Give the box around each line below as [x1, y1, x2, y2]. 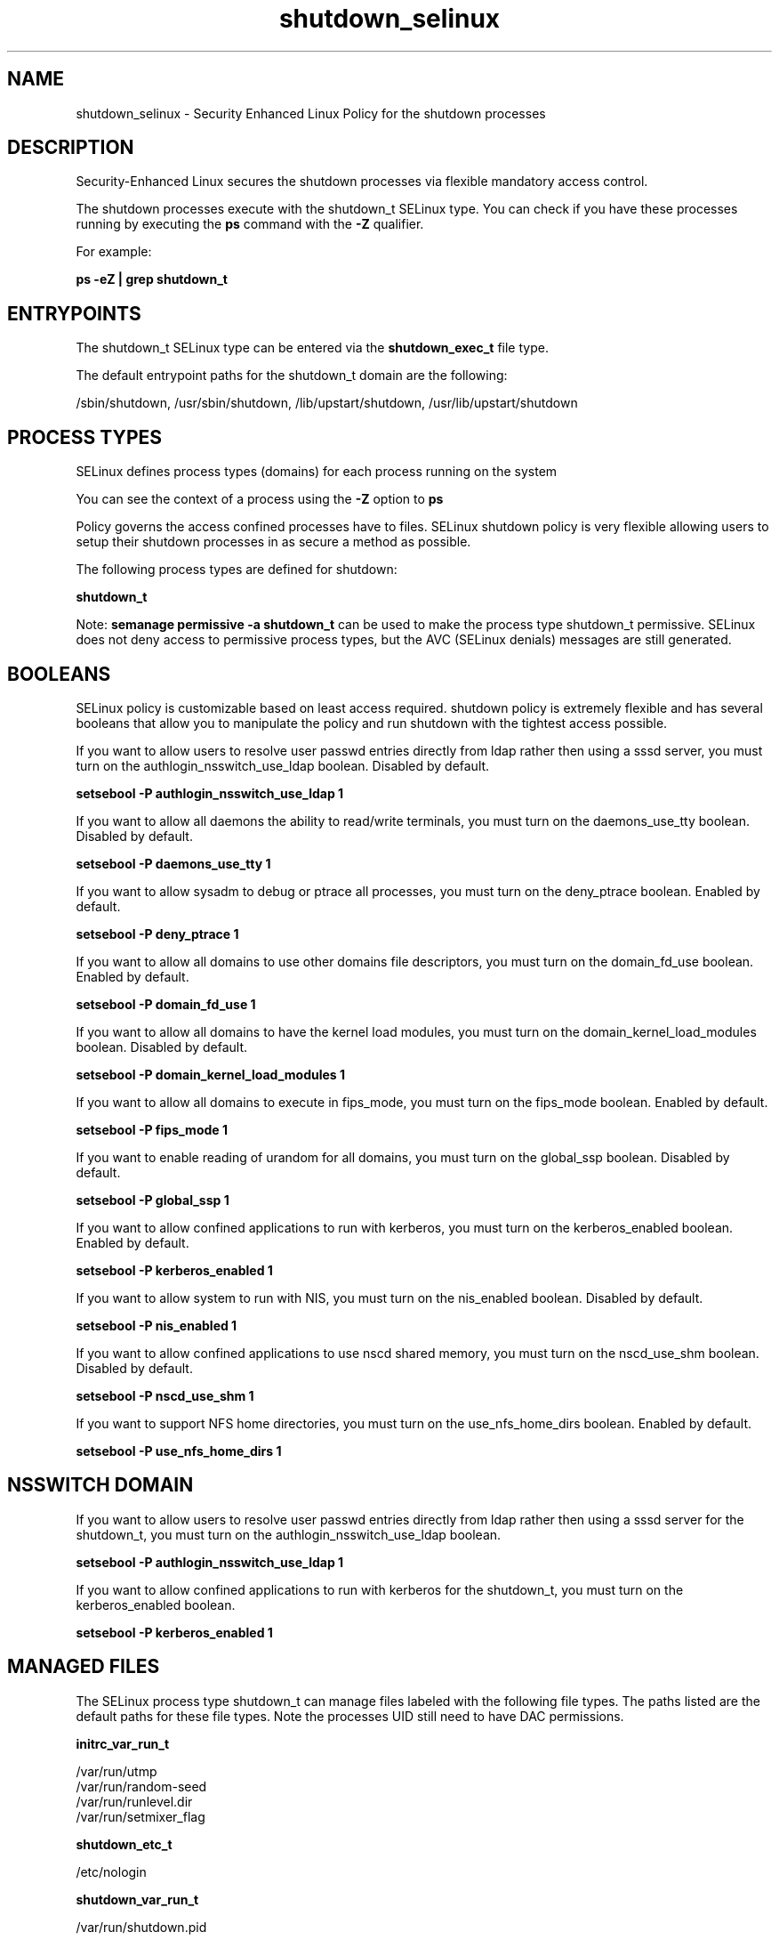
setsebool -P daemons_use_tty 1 [76, 855, 271, 871]
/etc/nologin [76, 1863, 147, 1879]
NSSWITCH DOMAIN [7, 1474, 194, 1497]
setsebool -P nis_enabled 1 [76, 1317, 237, 1333]
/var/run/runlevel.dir [76, 1793, 193, 1809]
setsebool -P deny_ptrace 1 [76, 926, 239, 942]
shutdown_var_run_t [76, 1891, 199, 1907]
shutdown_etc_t [76, 1836, 173, 1852]
